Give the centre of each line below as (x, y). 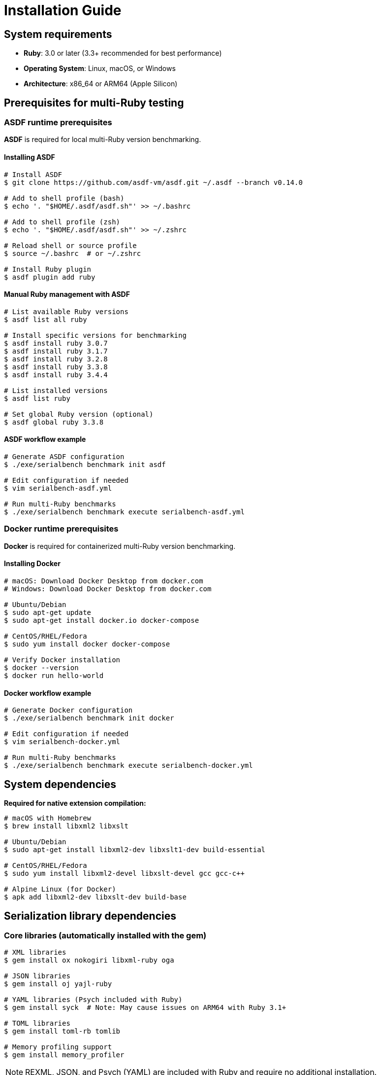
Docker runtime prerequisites (61, 529)
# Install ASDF (33, 174)
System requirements (58, 34)
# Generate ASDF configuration (64, 457)
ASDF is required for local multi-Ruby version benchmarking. (103, 140)
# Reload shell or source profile (70, 245)
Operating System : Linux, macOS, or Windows (100, 69)
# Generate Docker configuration (68, 710)
